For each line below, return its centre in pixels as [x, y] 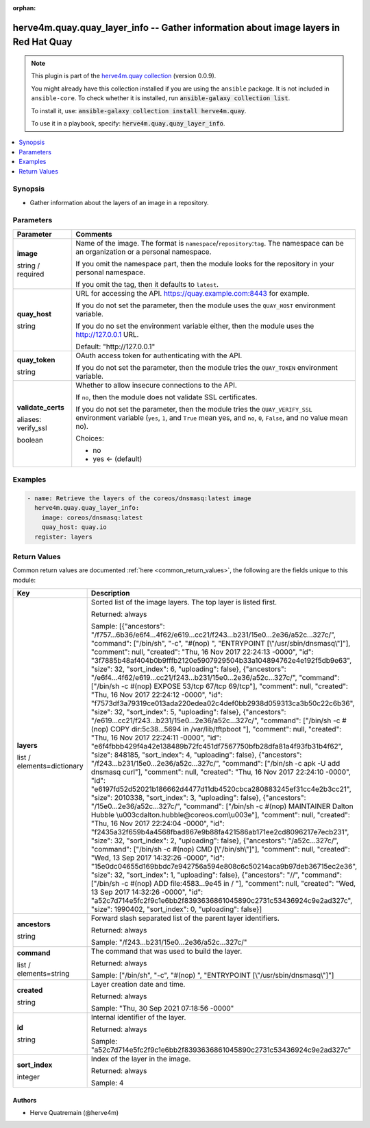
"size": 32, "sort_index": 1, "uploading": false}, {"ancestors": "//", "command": [217, 875]
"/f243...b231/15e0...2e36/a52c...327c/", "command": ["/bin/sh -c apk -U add [215, 764]
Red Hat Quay [42, 42]
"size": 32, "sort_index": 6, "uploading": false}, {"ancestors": [189, 669]
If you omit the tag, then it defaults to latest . [147, 284]
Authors [25, 1100]
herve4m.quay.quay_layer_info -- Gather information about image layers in [176, 27]
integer [28, 1077]
